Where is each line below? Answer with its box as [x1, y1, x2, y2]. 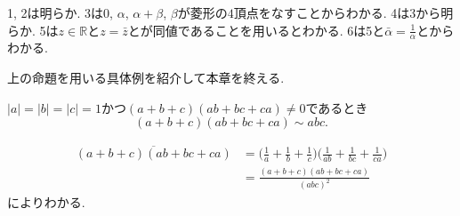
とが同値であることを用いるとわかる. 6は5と [127, 20, 385, 39]
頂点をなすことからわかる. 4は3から [233, 4, 441, 21]
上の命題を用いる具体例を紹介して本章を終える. [7, 68, 285, 87]
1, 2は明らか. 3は [7, 4, 104, 21]
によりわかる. [7, 192, 85, 211]
